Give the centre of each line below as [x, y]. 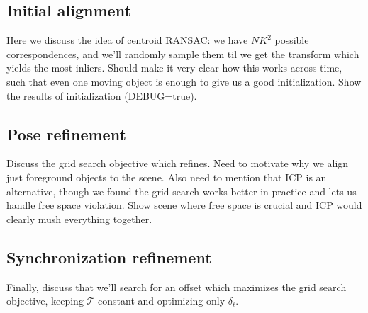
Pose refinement [66, 133]
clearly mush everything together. [79, 218]
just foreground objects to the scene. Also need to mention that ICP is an [167, 177]
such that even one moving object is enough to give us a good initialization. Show [184, 81]
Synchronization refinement [109, 257]
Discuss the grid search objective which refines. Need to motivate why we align [178, 163]
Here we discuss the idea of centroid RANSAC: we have [127, 40]
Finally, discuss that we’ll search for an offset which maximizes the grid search [177, 286]
